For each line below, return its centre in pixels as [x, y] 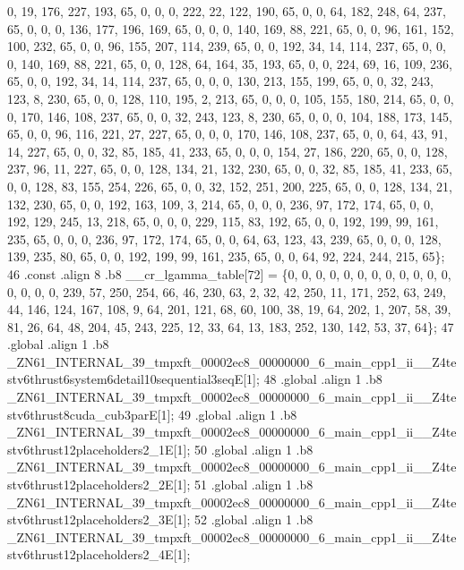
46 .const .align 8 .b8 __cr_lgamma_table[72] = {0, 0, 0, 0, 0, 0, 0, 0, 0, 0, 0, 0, [229, 273]
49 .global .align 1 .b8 [238, 414]
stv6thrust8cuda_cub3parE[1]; [91, 414]
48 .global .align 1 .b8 [323, 379]
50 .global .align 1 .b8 [253, 449]
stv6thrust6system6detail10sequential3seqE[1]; [133, 379]
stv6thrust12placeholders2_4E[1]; [99, 554]
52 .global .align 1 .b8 [253, 519]
